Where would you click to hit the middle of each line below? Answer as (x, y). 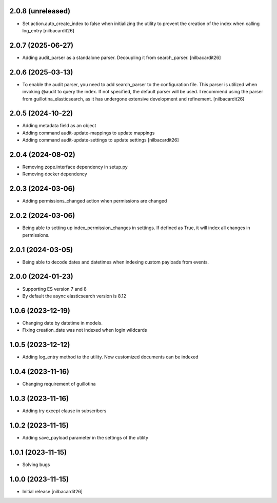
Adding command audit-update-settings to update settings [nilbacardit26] (101, 140)
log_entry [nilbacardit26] (48, 30)
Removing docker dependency (55, 174)
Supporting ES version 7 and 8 (54, 289)
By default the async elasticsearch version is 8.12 (74, 296)
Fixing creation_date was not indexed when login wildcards (85, 330)
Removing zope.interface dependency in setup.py (75, 167)
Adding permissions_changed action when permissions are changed (95, 201)
